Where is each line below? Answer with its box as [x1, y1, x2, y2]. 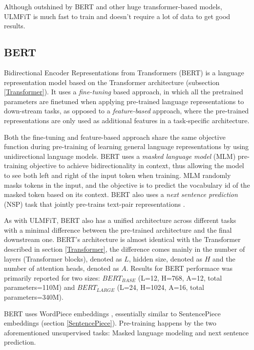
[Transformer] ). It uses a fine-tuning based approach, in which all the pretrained [4, 87, 243, 97]
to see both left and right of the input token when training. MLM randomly [4, 170, 231, 180]
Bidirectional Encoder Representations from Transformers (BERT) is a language [4, 67, 244, 77]
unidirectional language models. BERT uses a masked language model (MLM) [4, 151, 236, 161]
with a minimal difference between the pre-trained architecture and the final [4, 224, 232, 235]
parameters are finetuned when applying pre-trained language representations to [4, 96, 244, 106]
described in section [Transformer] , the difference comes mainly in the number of [4, 244, 245, 254]
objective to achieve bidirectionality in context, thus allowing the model [29, 160, 244, 171]
